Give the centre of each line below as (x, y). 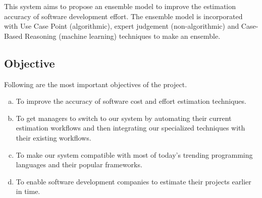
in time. (28, 191)
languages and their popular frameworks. (79, 164)
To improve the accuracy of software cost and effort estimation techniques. (131, 101)
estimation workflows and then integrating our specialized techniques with (130, 128)
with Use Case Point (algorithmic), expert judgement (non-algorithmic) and (122, 26)
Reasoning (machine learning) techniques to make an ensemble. (123, 36)
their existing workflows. (54, 137)
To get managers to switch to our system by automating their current (124, 118)
